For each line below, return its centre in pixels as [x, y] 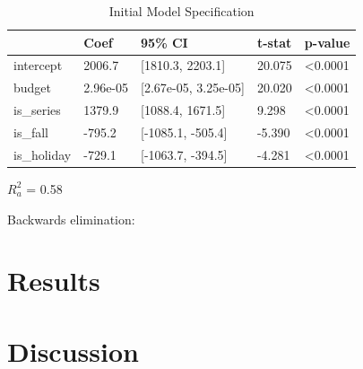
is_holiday [43, 154]
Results [54, 281]
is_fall [31, 132]
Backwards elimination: [71, 219]
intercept [38, 65]
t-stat [274, 42]
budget [33, 88]
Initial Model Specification [181, 11]
